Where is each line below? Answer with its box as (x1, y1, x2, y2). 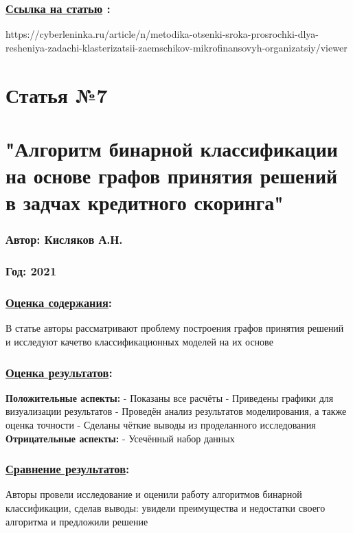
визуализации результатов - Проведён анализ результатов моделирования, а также (5, 404, 347, 418)
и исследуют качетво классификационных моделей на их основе (5, 334, 273, 349)
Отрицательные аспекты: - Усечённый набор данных (5, 431, 235, 445)
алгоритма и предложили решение (5, 514, 148, 528)
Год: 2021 (5, 262, 57, 280)
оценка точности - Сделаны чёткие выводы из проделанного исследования (5, 418, 316, 432)
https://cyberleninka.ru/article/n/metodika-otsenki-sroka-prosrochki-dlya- (5, 27, 319, 41)
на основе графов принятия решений (5, 161, 338, 190)
